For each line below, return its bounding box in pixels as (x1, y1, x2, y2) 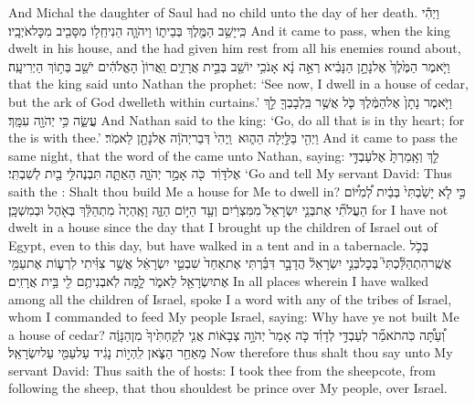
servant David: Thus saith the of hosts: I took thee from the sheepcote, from (8, 360, 436, 379)
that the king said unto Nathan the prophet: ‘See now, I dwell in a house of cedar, (8, 74, 469, 93)
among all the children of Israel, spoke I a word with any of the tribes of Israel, (8, 289, 452, 308)
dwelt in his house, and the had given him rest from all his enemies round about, (8, 38, 461, 58)
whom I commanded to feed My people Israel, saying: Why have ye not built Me (8, 307, 459, 326)
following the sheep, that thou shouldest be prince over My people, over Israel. (8, 378, 448, 398)
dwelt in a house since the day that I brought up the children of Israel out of (8, 217, 438, 237)
